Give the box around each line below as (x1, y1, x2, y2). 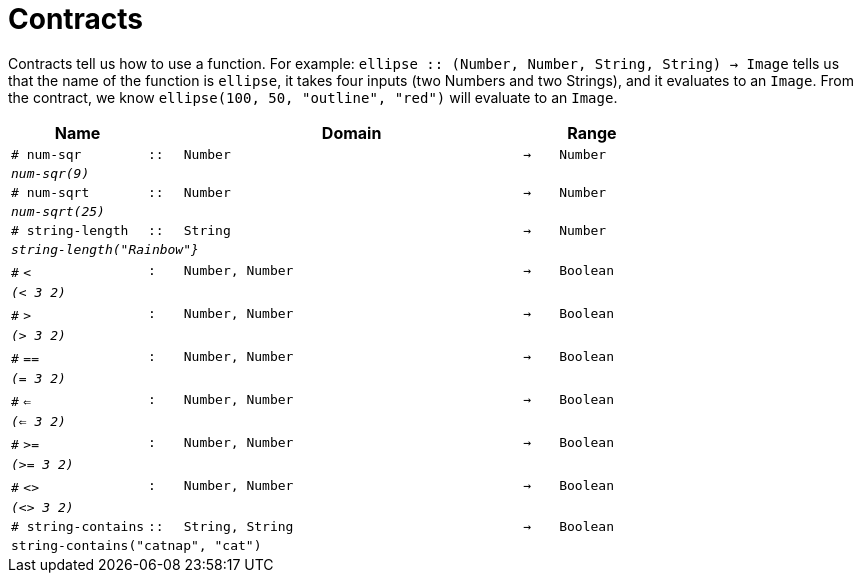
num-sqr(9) (11, 165, 90, 181)
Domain (321, 122, 382, 143)
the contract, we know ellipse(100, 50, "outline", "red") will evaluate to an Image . (8, 88, 618, 106)
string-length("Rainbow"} (11, 241, 199, 257)
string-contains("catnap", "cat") (11, 537, 262, 553)
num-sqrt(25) (11, 203, 105, 219)
